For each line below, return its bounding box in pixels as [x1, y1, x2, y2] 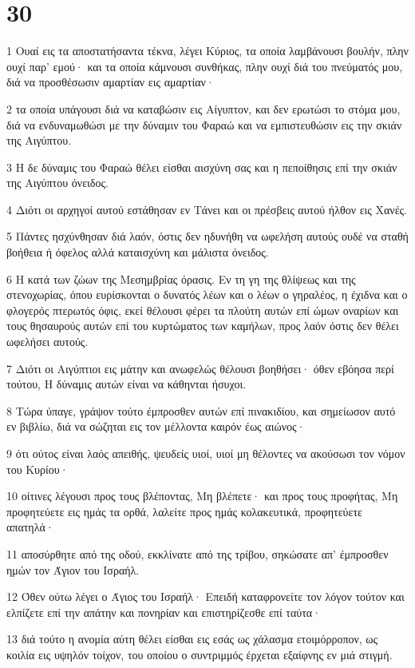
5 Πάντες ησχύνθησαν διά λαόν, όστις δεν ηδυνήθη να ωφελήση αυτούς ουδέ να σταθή [6, 228, 409, 245]
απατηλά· [6, 519, 54, 535]
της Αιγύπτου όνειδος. [6, 174, 109, 191]
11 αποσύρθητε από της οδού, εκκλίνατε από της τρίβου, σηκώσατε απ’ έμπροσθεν [6, 545, 389, 562]
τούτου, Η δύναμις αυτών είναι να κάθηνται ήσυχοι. [6, 376, 247, 392]
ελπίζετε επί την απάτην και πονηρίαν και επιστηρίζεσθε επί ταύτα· [6, 603, 322, 620]
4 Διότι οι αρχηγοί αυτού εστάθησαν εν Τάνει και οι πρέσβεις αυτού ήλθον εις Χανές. [6, 201, 407, 217]
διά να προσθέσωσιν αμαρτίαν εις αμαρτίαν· [6, 74, 215, 90]
